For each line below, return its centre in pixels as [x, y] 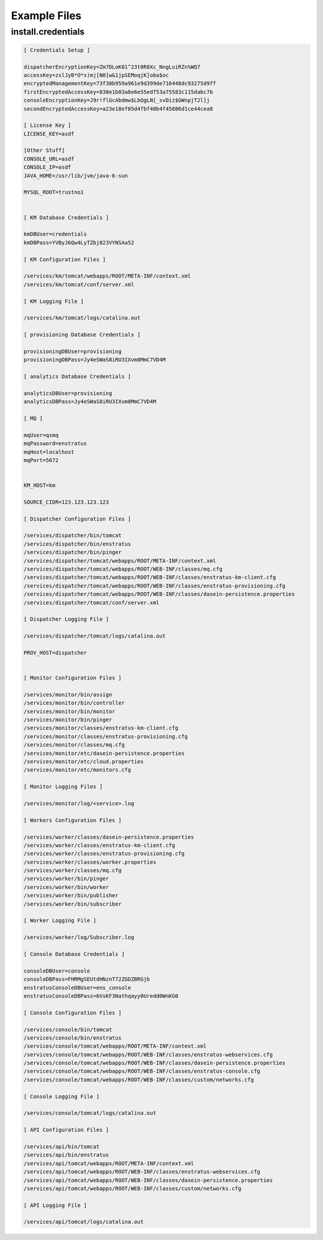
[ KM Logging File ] [54, 301]
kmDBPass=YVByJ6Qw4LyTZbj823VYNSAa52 [79, 243]
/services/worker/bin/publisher [71, 895]
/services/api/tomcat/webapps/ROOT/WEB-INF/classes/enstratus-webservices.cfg [142, 1172]
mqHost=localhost [49, 452]
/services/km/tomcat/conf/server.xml [79, 284]
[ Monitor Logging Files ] [63, 787]
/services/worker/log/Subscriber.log [79, 937]
